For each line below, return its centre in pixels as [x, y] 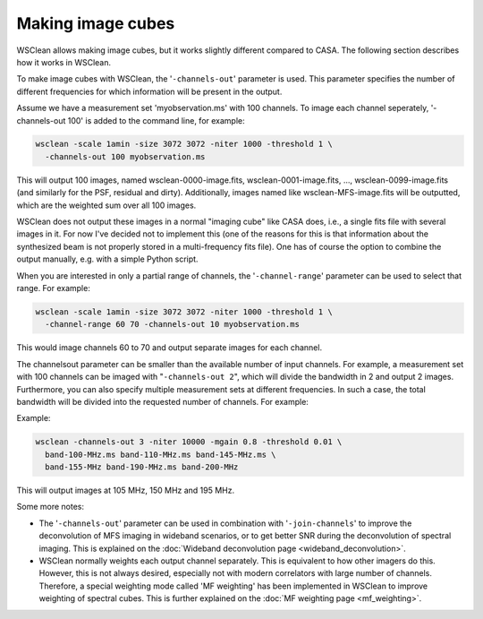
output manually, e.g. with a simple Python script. [107, 259]
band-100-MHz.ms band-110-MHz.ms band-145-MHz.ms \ [161, 454]
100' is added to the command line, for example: [156, 120]
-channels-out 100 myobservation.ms [125, 156]
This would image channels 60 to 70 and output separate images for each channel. [169, 348]
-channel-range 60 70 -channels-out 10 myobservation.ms [172, 324]
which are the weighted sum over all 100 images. [106, 205]
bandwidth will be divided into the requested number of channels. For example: [162, 401]
